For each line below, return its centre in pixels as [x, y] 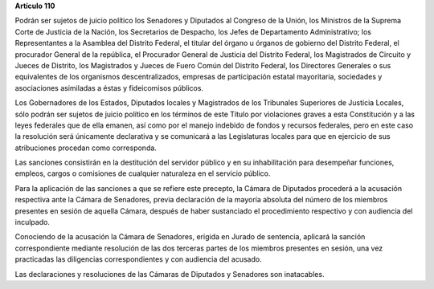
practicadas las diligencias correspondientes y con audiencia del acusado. [138, 259]
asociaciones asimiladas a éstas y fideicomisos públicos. [109, 88]
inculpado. [32, 222]
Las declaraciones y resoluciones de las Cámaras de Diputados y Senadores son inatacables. [170, 274]
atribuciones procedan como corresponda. [86, 148]
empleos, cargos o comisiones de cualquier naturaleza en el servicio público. [143, 173]
